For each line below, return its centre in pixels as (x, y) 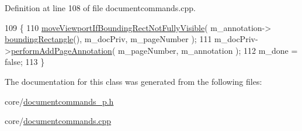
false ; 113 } (25, 62)
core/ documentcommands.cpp (58, 121)
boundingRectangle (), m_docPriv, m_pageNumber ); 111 (108, 39)
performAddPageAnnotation (61, 50)
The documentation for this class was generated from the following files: (133, 81)
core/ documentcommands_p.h (59, 101)
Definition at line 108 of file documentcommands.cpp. (100, 8)
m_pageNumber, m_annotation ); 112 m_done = (208, 50)
